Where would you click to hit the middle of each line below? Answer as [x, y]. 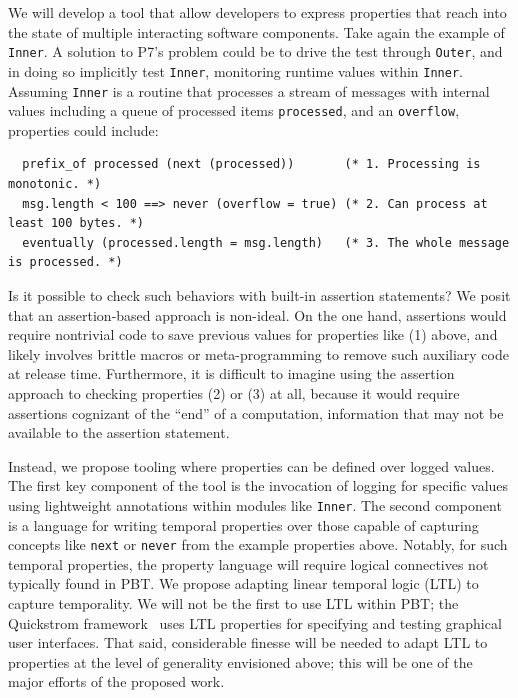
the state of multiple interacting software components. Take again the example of [256, 31]
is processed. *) [65, 262]
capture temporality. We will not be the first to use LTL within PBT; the [233, 603]
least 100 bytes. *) [76, 223]
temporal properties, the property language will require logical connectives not [248, 563]
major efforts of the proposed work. [116, 681]
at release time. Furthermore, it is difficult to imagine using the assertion [231, 373]
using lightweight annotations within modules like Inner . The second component [255, 504]
